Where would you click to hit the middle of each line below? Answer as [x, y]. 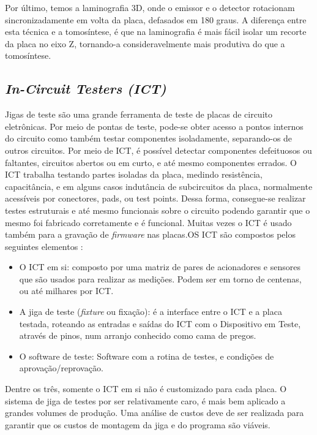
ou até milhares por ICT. [66, 291]
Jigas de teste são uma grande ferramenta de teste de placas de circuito [139, 114]
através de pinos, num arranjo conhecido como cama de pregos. [138, 335]
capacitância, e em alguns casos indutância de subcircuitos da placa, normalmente [159, 186]
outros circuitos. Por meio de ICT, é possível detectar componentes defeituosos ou [158, 150]
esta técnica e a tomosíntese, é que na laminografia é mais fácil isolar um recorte [156, 32]
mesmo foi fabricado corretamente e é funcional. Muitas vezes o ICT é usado [148, 222]
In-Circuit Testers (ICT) [86, 89]
